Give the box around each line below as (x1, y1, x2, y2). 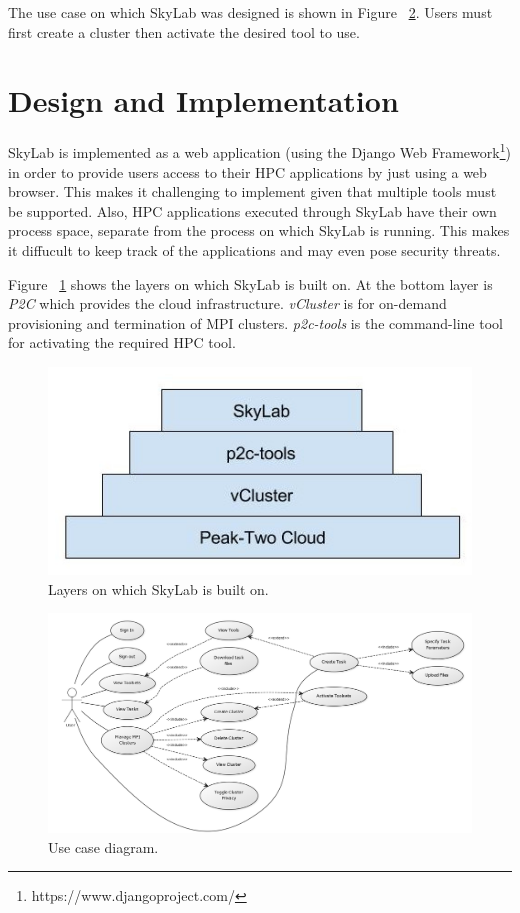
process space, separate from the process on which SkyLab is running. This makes (8, 220, 510, 241)
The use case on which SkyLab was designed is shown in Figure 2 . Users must (8, 2, 493, 22)
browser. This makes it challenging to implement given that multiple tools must (8, 181, 497, 202)
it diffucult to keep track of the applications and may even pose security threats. (8, 239, 501, 260)
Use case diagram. (48, 836, 159, 857)
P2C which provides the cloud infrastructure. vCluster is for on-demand (8, 293, 447, 314)
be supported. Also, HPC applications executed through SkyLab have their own (8, 200, 497, 221)
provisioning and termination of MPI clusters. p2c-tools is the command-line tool (8, 312, 503, 333)
